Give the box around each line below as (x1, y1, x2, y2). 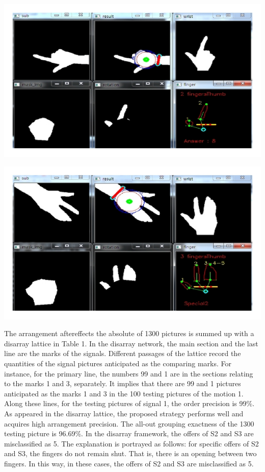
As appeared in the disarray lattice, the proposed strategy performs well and (4, 408, 244, 418)
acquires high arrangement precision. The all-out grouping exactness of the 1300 (4, 418, 254, 429)
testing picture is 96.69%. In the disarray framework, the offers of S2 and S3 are (4, 428, 254, 439)
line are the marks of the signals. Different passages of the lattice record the (4, 348, 241, 359)
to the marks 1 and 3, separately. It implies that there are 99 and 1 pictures (4, 378, 241, 389)
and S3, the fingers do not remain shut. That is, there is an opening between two (4, 448, 257, 459)
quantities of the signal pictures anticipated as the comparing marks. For (4, 358, 232, 369)
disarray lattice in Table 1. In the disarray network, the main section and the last (4, 338, 258, 348)
